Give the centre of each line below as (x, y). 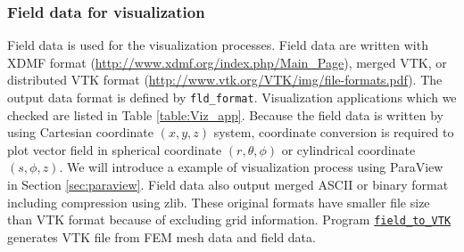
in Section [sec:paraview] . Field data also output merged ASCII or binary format (228, 185)
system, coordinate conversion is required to (334, 132)
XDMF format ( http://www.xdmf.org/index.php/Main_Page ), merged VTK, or (227, 62)
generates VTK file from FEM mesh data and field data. (162, 236)
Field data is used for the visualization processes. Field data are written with (218, 45)
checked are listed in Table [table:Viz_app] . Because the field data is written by (225, 114)
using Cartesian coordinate (80, 132)
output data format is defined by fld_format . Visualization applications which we (232, 97)
